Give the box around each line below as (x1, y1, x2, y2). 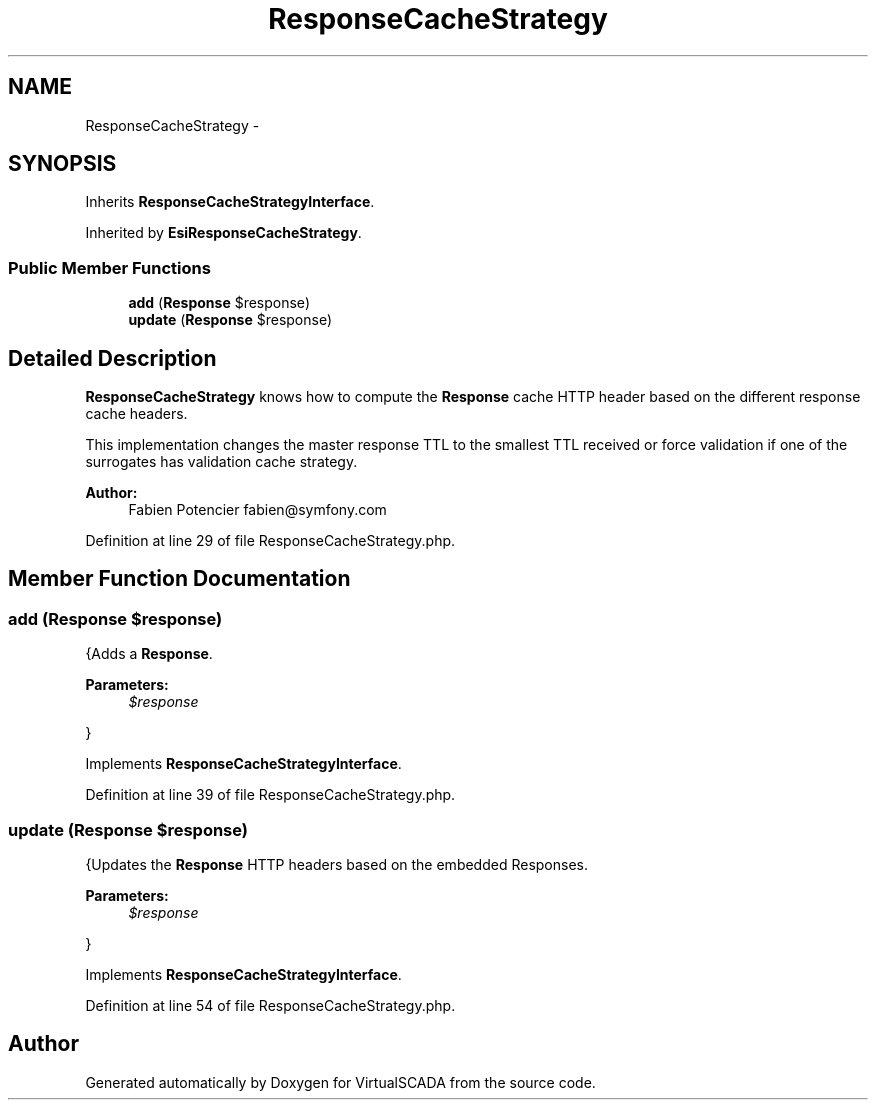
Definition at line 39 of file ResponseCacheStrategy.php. (85, 786, 456, 804)
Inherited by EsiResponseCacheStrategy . (85, 224, 362, 242)
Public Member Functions (8, 257, 211, 278)
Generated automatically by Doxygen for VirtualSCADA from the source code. (85, 1073, 596, 1091)
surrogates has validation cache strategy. (85, 453, 358, 471)
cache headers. (85, 405, 188, 423)
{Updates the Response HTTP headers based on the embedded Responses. (85, 856, 589, 873)
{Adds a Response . (85, 645, 213, 663)
